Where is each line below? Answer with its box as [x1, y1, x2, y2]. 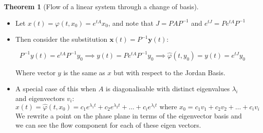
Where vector [15, 67, 56, 77]
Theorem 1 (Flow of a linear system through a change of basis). [4, 1, 199, 11]
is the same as [63, 67, 105, 77]
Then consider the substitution [15, 34, 108, 44]
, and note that [108, 17, 153, 28]
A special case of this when [15, 83, 96, 94]
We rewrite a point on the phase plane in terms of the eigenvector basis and [15, 110, 242, 120]
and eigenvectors [15, 93, 65, 103]
